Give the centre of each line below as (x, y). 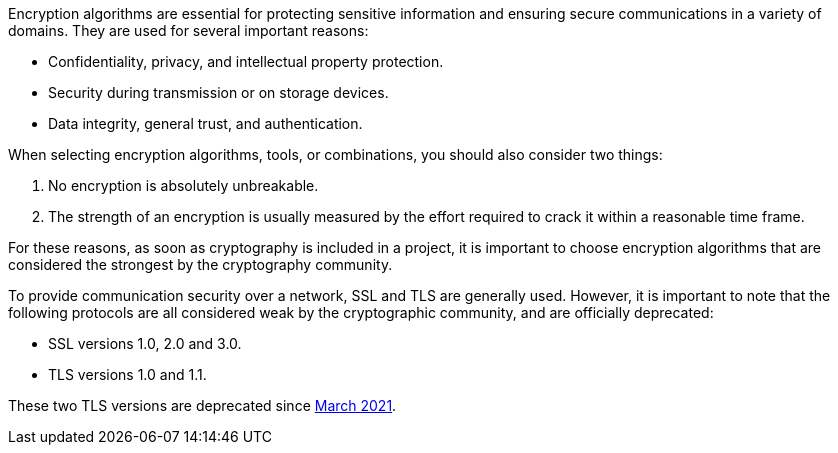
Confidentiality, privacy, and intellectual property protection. (246, 61)
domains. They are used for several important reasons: (188, 30)
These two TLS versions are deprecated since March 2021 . (202, 405)
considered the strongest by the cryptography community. (200, 264)
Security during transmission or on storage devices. (218, 92)
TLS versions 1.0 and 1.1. (127, 374)
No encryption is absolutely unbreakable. (183, 185)
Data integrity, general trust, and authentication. (205, 123)
